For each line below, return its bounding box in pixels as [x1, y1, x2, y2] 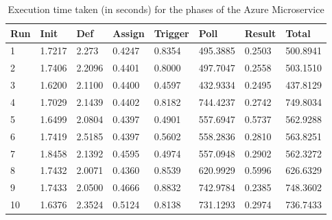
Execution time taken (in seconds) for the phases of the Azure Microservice [8, 2, 324, 16]
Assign [112, 25, 145, 40]
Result [244, 25, 276, 40]
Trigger [154, 25, 189, 40]
